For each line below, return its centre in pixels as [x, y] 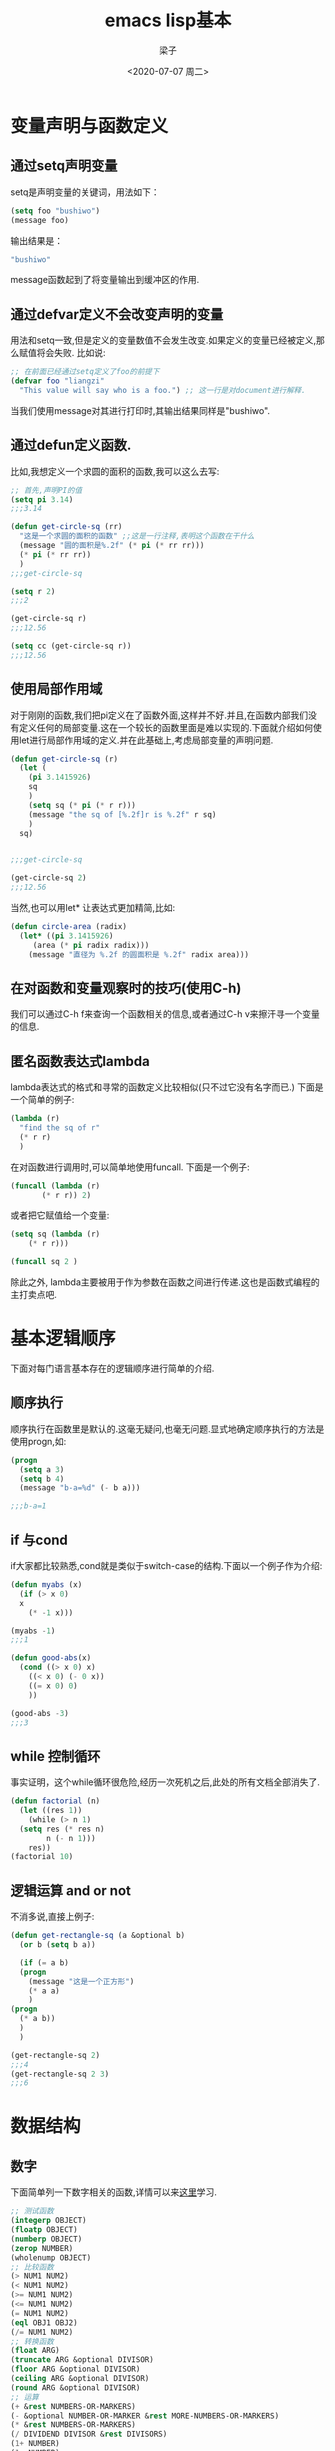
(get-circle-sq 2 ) [48, 878]
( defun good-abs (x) [51, 1658]
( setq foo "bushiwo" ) [55, 211]
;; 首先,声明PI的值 [46, 490]
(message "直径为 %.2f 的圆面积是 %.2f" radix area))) [139, 954]
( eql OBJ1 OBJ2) [44, 2322]
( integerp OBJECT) [48, 2221]
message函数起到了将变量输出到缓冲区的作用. [105, 280]
